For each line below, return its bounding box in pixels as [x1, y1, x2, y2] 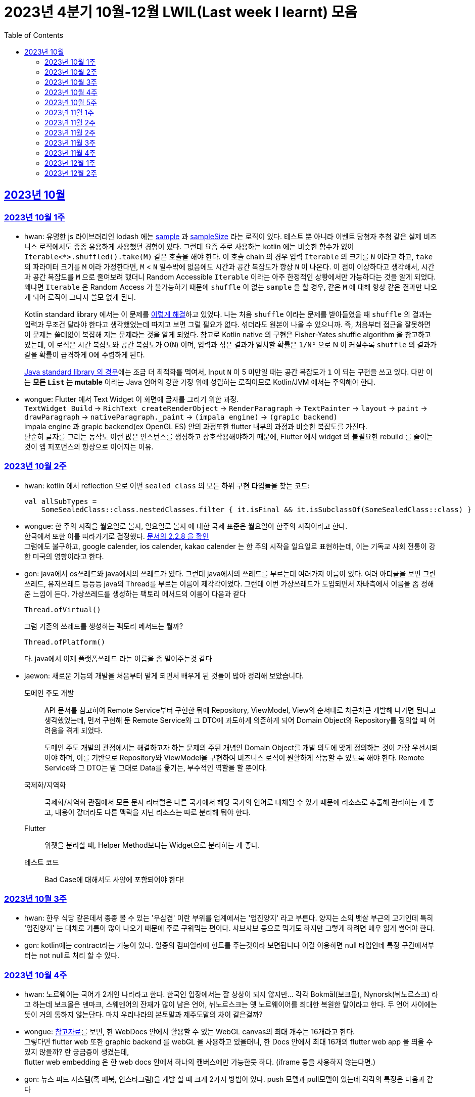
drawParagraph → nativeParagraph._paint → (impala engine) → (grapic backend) [24, 412, 338, 421]
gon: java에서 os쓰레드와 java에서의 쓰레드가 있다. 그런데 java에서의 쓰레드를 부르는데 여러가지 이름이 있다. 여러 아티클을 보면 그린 [24, 569, 436, 578]
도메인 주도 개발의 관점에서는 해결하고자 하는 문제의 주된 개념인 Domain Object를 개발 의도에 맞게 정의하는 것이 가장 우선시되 [44, 743, 438, 752]
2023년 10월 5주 [44, 98, 97, 107]
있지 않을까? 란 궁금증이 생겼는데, [24, 1047, 129, 1057]
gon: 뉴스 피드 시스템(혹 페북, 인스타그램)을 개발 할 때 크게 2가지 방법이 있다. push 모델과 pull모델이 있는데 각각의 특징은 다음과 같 [24, 1075, 434, 1084]
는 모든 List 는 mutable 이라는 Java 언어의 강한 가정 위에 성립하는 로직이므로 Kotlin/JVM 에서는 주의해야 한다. [24, 377, 376, 386]
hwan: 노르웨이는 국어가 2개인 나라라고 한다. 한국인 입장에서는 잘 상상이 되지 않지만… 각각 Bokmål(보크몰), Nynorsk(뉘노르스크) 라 [24, 990, 439, 999]
